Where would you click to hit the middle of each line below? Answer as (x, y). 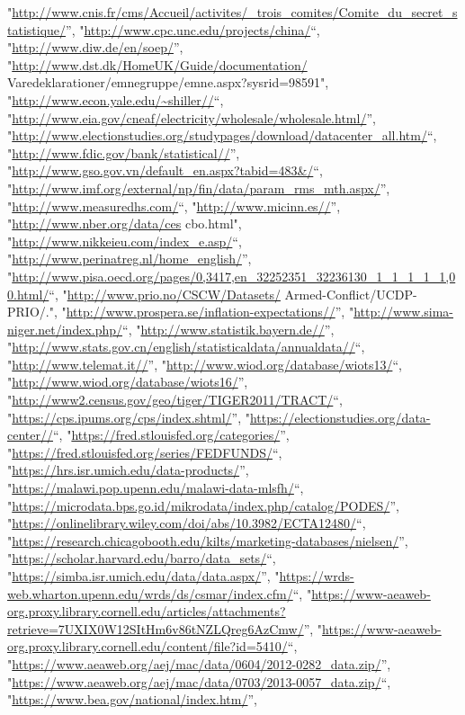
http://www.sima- (404, 312)
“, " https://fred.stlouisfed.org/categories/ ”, (171, 435)
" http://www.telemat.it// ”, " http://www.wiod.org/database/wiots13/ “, (205, 364)
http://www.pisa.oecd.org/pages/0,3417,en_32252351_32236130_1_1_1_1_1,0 (234, 276)
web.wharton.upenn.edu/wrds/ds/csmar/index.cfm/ (150, 593)
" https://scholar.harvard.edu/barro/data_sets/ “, (142, 558)
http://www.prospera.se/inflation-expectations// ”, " (210, 312)
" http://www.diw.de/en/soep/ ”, (95, 47)
